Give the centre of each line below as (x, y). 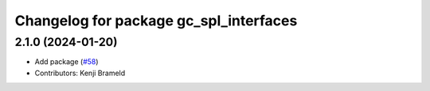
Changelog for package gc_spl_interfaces (156, 21)
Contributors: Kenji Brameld (80, 73)
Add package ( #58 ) (66, 62)
